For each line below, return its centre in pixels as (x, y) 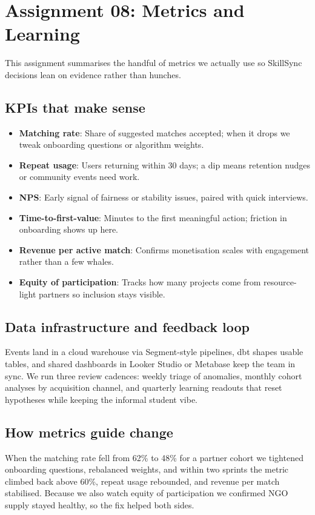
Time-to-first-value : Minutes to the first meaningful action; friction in (153, 217)
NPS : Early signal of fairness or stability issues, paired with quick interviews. (164, 197)
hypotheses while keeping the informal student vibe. (101, 399)
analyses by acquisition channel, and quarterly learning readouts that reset (144, 387)
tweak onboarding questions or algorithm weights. (111, 145)
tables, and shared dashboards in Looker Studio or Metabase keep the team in (150, 364)
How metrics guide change (89, 432)
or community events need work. (79, 177)
